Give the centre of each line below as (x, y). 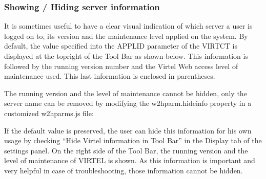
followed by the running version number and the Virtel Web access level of (121, 66)
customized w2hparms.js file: (49, 113)
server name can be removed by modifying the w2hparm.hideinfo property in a (128, 103)
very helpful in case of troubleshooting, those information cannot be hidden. (124, 170)
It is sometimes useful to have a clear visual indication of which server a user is (128, 26)
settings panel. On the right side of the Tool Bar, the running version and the (126, 150)
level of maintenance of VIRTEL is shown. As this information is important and (130, 160)
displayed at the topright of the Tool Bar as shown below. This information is (126, 56)
